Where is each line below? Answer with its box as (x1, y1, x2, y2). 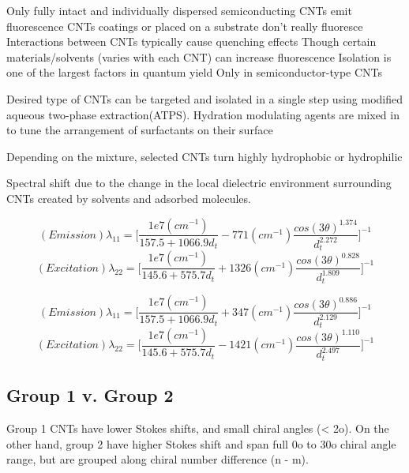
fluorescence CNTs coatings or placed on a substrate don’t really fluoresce (6, 17, 363, 34)
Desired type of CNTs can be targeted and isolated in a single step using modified (6, 90, 403, 107)
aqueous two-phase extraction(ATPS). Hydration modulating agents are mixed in (6, 106, 400, 122)
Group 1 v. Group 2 (6, 383, 174, 407)
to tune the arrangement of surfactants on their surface (6, 122, 273, 138)
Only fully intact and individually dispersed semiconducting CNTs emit (6, 2, 352, 18)
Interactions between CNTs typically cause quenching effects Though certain (6, 33, 377, 50)
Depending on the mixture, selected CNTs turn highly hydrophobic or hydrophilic (6, 148, 403, 164)
